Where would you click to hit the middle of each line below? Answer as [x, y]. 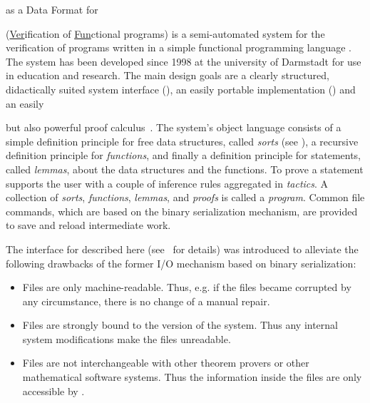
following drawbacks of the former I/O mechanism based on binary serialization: [181, 263]
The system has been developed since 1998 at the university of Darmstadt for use [184, 61]
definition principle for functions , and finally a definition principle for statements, [184, 155]
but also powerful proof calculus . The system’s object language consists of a [174, 127]
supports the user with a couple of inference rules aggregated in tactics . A [167, 183]
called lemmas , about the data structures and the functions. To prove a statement [185, 169]
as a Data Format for [52, 9]
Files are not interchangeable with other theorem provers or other [166, 363]
